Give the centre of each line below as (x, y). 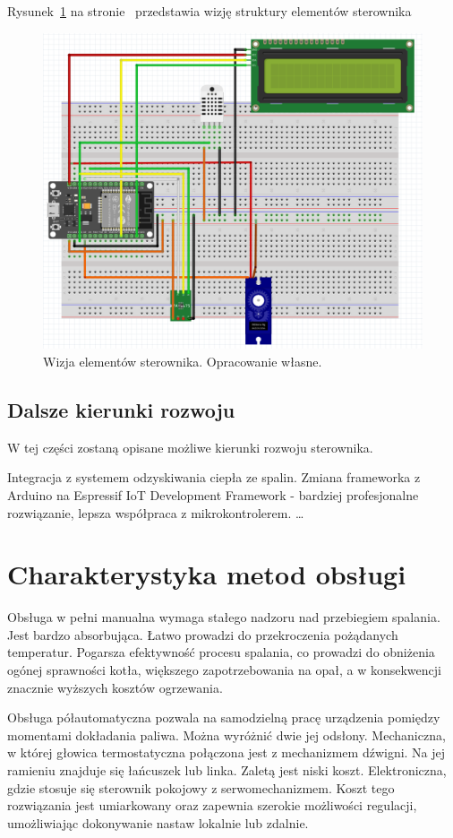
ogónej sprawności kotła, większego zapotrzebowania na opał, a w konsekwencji (224, 670)
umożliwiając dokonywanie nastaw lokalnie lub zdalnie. (158, 822)
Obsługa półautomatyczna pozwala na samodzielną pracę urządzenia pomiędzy (224, 717)
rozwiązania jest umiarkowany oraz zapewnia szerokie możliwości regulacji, (212, 805)
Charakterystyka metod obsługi (207, 574)
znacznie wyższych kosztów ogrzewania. (115, 687)
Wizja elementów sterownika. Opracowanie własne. (183, 361)
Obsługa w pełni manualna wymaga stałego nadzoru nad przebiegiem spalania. (224, 617)
